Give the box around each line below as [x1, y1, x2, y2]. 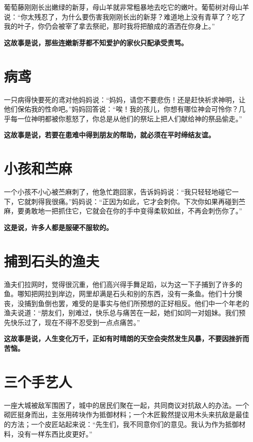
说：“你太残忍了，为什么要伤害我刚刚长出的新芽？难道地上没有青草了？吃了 [4, 11, 246, 21]
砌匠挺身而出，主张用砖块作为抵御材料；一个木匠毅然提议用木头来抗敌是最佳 [4, 409, 249, 420]
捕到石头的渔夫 [4, 250, 100, 270]
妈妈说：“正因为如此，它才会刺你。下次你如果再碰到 [72, 196, 239, 206]
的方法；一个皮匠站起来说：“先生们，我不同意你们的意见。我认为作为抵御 [4, 419, 239, 429]
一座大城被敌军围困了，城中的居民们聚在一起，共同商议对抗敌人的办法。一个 [4, 400, 249, 410]
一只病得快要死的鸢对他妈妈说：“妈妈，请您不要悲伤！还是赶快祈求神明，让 [4, 94, 246, 104]
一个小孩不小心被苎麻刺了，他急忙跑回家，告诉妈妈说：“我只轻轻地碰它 [4, 187, 232, 196]
